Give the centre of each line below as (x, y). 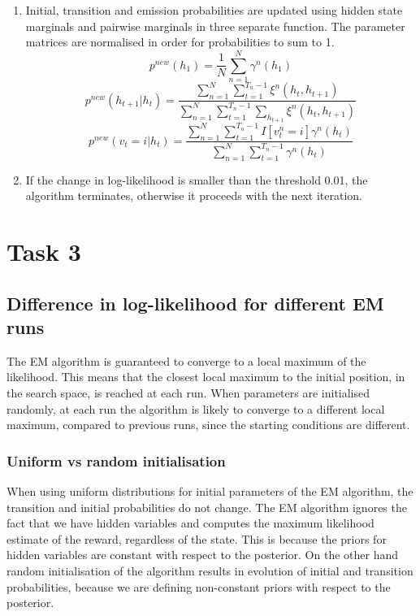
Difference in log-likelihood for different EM (195, 303)
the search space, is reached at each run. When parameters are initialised (188, 393)
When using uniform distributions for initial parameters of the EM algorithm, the (210, 491)
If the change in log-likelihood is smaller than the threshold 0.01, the (197, 179)
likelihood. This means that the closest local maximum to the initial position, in (206, 377)
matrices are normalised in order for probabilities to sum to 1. (180, 42)
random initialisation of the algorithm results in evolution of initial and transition (210, 570)
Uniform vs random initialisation (116, 460)
